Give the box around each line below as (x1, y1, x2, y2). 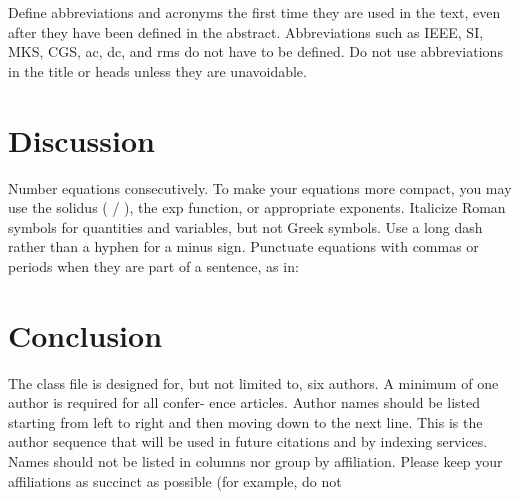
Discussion (8, 119, 155, 160)
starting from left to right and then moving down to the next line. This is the (8, 411, 483, 432)
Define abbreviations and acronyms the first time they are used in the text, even (8, 2, 501, 22)
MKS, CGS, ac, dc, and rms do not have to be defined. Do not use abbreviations (8, 41, 503, 62)
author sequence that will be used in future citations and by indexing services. (8, 431, 488, 452)
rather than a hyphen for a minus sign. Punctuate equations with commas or (8, 236, 479, 257)
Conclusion (8, 314, 163, 355)
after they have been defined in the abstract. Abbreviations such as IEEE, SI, (8, 21, 484, 42)
